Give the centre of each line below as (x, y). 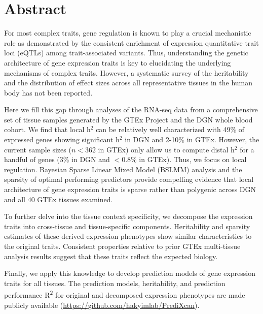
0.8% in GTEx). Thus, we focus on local (184, 159)
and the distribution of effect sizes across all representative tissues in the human (128, 83)
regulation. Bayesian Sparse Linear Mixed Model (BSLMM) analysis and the (123, 169)
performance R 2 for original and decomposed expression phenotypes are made (125, 294)
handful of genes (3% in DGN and (57, 159)
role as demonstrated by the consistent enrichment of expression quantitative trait (131, 42)
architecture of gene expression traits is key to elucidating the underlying (118, 62)
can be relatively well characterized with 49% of (170, 129)
